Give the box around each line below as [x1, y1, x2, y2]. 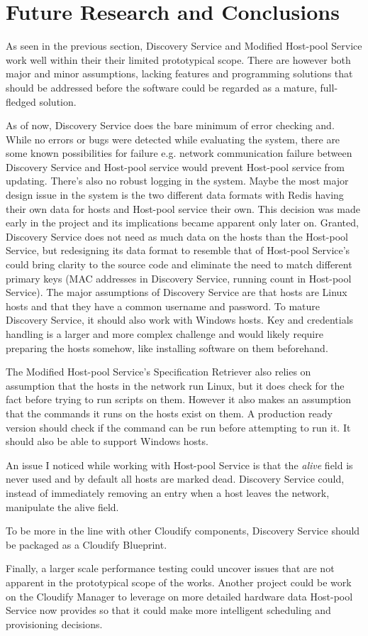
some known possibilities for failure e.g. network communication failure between [6, 146, 352, 160]
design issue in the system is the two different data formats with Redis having [6, 187, 344, 202]
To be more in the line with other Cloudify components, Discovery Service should [6, 523, 360, 538]
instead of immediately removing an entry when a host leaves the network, [6, 485, 330, 500]
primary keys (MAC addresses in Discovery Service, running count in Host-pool [6, 270, 352, 285]
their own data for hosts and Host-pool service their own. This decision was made [6, 201, 360, 216]
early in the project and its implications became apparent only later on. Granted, [6, 215, 359, 230]
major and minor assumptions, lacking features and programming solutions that [6, 66, 353, 81]
